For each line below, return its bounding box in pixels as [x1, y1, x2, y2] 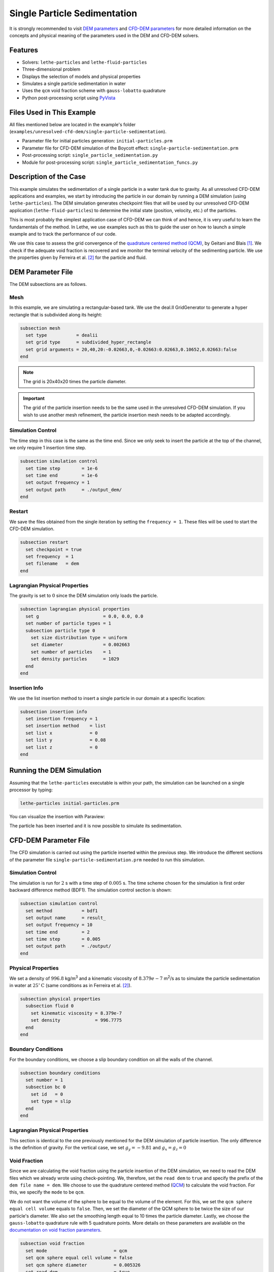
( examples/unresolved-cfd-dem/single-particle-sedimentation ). [9, 129, 167, 135]
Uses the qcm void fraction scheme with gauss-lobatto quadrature [22, 88, 166, 94]
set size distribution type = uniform [30, 635, 127, 641]
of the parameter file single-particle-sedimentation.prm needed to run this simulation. [9, 856, 205, 862]
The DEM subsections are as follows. [9, 281, 87, 287]
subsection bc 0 [25, 1084, 66, 1090]
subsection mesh [20, 325, 61, 331]
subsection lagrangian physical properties [20, 606, 130, 612]
